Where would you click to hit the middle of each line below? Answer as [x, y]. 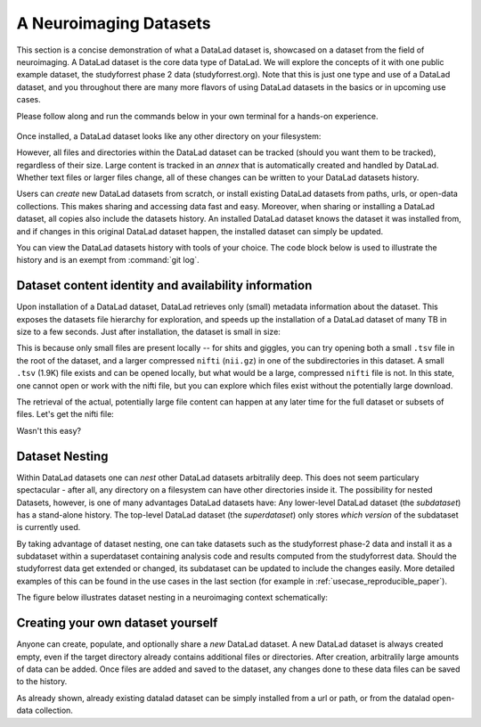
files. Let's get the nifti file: [65, 414]
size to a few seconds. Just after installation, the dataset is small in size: [148, 332]
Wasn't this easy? [49, 430]
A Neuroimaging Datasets [114, 23]
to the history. [42, 682]
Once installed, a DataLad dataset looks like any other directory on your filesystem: [169, 136]
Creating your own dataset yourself [117, 623]
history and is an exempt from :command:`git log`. [108, 260]
